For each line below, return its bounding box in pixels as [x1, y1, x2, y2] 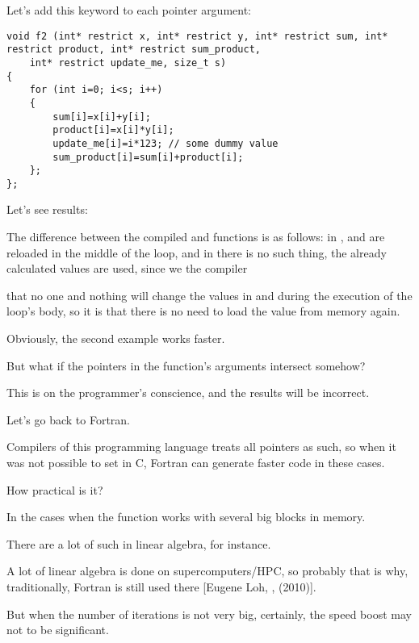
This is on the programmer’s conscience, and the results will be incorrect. [6, 384, 370, 401]
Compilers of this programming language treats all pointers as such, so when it [6, 438, 396, 455]
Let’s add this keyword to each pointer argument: [6, 2, 252, 18]
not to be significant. [6, 621, 109, 638]
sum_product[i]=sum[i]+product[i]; [52, 151, 244, 163]
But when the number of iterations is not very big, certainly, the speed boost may [6, 605, 412, 622]
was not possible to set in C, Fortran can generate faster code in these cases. [6, 454, 385, 470]
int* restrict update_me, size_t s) [29, 56, 227, 69]
